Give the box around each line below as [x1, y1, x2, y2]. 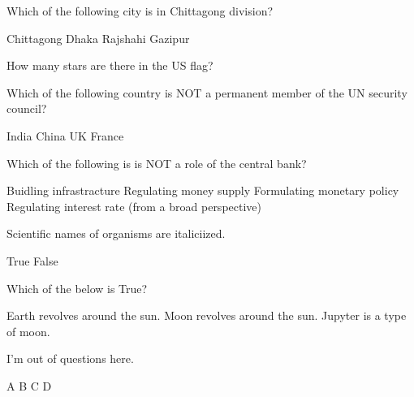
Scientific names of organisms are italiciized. [6, 225, 226, 242]
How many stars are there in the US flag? [6, 57, 213, 74]
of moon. [6, 322, 50, 339]
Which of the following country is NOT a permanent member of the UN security [6, 84, 408, 101]
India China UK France [6, 127, 124, 144]
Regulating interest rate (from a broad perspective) [6, 197, 261, 214]
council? [6, 100, 47, 117]
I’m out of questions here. [6, 350, 134, 367]
